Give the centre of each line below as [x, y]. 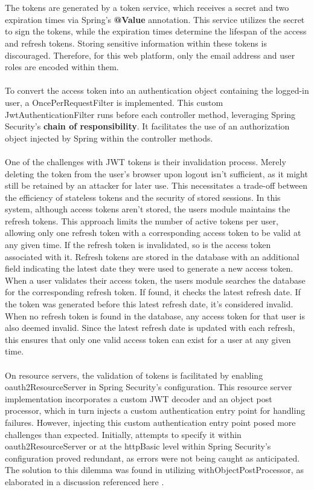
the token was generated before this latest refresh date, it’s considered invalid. [149, 304]
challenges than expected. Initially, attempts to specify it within [123, 434]
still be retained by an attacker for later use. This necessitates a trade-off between [156, 185]
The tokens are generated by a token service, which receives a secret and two [147, 8]
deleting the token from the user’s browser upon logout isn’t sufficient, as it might [156, 173]
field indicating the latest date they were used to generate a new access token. [149, 268]
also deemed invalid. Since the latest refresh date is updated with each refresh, [150, 328]
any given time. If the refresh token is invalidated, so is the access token [138, 245]
